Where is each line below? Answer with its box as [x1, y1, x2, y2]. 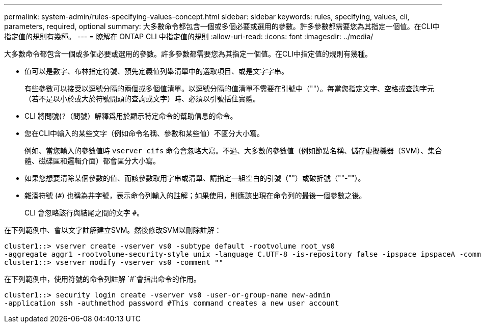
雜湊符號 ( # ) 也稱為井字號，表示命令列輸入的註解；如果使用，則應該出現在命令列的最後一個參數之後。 [24, 191, 366, 200]
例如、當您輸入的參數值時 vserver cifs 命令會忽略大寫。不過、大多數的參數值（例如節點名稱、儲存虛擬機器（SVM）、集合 [24, 146, 442, 155]
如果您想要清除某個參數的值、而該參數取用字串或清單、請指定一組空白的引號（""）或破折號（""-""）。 [24, 174, 365, 182]
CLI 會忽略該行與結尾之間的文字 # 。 [24, 208, 144, 217]
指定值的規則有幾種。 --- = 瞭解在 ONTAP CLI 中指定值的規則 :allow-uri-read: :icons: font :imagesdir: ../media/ [4, 32, 373, 41]
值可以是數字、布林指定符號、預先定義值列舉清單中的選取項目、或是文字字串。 [24, 67, 288, 75]
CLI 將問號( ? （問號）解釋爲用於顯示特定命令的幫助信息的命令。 [24, 112, 237, 120]
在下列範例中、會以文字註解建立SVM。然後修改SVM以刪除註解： [4, 226, 222, 234]
